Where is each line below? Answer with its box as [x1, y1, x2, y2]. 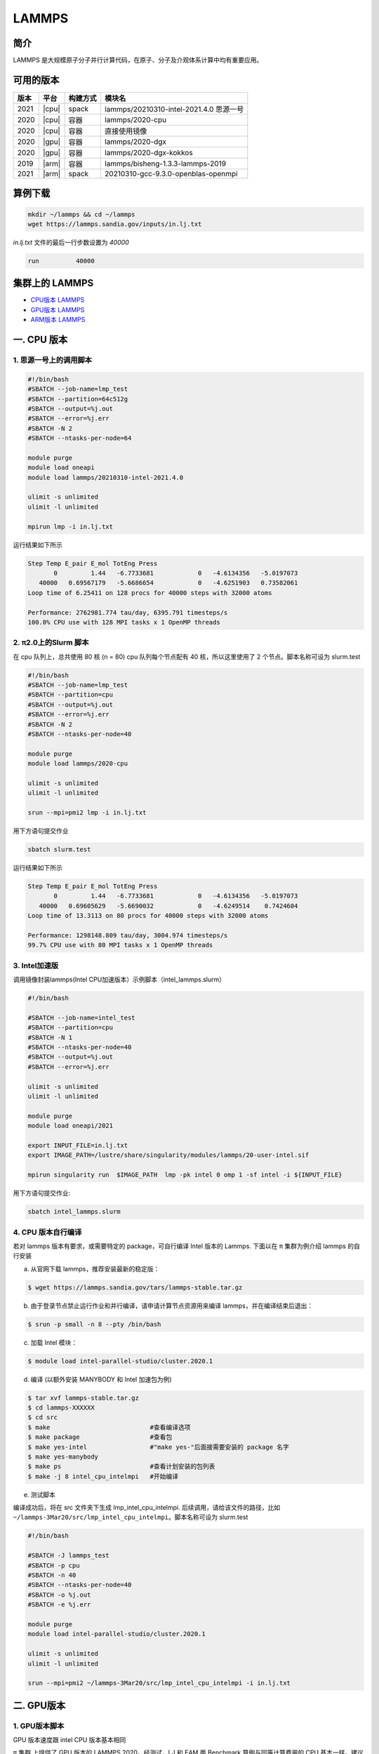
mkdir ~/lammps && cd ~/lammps [27, 210, 136, 218]
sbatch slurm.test [27, 845, 91, 854]
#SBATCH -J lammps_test [27, 1551, 110, 1560]
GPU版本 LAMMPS [30, 305, 85, 314]
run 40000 [27, 257, 95, 265]
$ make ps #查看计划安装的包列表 [27, 1463, 215, 1471]
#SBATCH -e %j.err [27, 1600, 91, 1609]
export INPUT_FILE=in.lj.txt [27, 1142, 128, 1149]
